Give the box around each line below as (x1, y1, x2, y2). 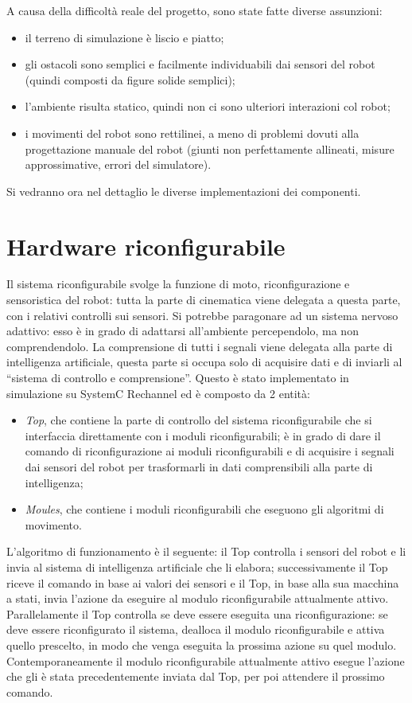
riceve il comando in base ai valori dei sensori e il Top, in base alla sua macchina (6, 574, 399, 591)
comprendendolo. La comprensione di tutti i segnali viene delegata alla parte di (6, 338, 393, 354)
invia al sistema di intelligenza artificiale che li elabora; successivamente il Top (6, 558, 388, 575)
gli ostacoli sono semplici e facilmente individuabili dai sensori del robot (25, 56, 375, 72)
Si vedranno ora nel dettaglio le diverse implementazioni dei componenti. (6, 182, 361, 199)
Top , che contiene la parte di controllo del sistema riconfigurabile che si (25, 412, 372, 428)
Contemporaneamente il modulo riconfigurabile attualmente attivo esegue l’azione (6, 652, 405, 669)
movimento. (25, 516, 82, 533)
